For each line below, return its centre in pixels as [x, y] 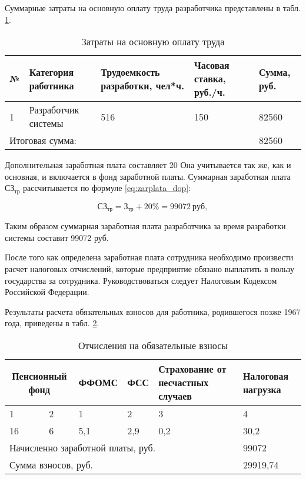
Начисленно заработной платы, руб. [83, 448]
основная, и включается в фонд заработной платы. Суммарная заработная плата [148, 176]
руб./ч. [210, 92]
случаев [175, 396]
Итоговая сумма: [43, 140]
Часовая [212, 65]
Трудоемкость [130, 72]
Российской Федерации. [47, 292]
